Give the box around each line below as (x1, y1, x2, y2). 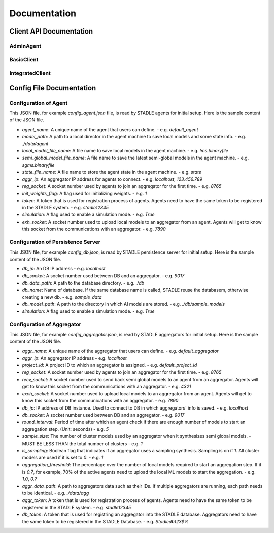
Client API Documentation (9, 27, 93, 36)
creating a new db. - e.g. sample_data (22, 294, 102, 300)
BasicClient (9, 56, 39, 63)
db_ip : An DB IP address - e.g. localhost (22, 266, 106, 272)
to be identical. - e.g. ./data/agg (22, 490, 89, 496)
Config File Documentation (9, 84, 96, 92)
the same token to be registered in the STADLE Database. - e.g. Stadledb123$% (22, 518, 189, 524)
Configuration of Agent (9, 99, 68, 106)
